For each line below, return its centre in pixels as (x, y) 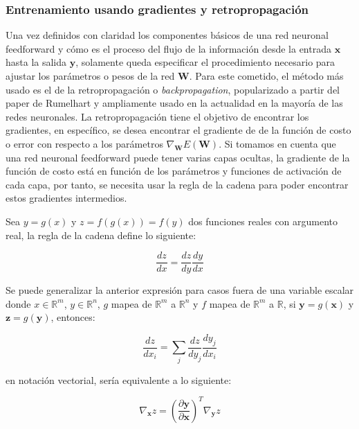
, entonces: (73, 317)
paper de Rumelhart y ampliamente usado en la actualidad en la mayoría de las (174, 103)
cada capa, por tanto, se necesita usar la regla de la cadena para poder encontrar (177, 184)
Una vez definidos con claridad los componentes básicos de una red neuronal (167, 35)
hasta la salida (36, 62)
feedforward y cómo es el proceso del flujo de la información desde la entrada (168, 48)
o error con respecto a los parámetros (84, 143)
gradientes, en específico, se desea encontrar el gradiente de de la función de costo (178, 130)
